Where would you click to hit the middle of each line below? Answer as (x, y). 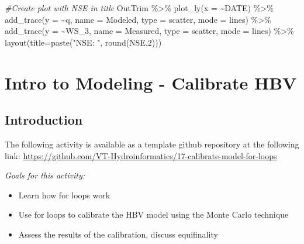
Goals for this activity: (45, 175)
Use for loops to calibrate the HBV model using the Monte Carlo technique (153, 214)
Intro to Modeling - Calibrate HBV (151, 82)
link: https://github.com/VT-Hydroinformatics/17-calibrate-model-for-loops (141, 155)
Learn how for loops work (64, 195)
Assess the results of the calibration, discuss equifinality (118, 234)
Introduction (44, 120)
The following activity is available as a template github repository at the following (152, 144)
